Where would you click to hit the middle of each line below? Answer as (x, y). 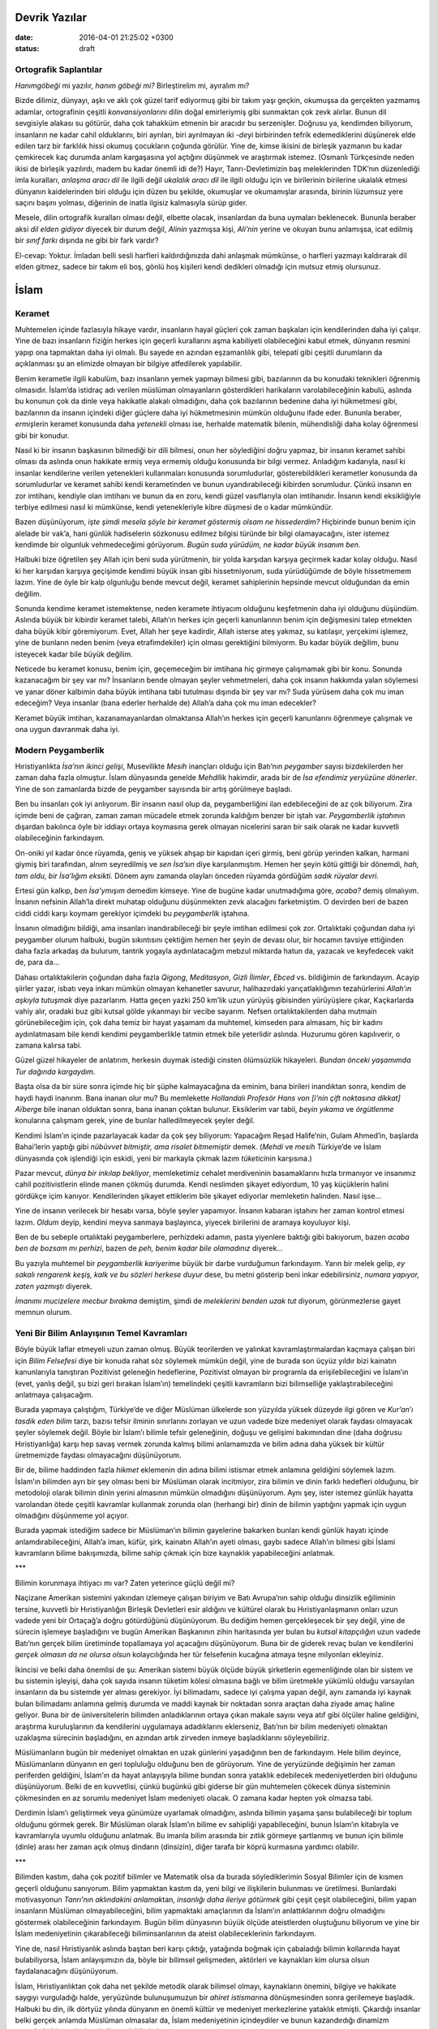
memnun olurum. (43, 1312)
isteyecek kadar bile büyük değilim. (74, 654)
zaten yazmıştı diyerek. (54, 1286)
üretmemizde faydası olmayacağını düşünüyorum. (98, 1455)
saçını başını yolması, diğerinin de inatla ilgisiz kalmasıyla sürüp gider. (131, 202)
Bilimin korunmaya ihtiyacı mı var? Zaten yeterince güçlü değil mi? (125, 1583)
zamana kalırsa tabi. (49, 1045)
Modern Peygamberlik (60, 750)
